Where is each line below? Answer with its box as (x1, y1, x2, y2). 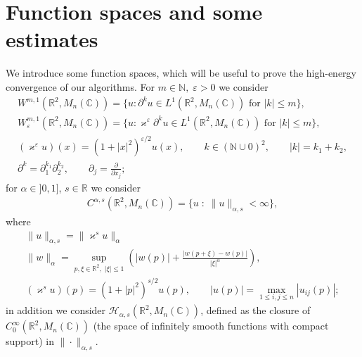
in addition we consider (6, 303, 106, 318)
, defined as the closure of (200, 303, 311, 318)
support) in (6, 334, 54, 349)
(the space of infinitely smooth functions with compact (93, 318, 329, 333)
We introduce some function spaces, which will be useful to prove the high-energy (6, 65, 356, 80)
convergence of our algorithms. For (6, 79, 155, 94)
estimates (6, 25, 98, 54)
